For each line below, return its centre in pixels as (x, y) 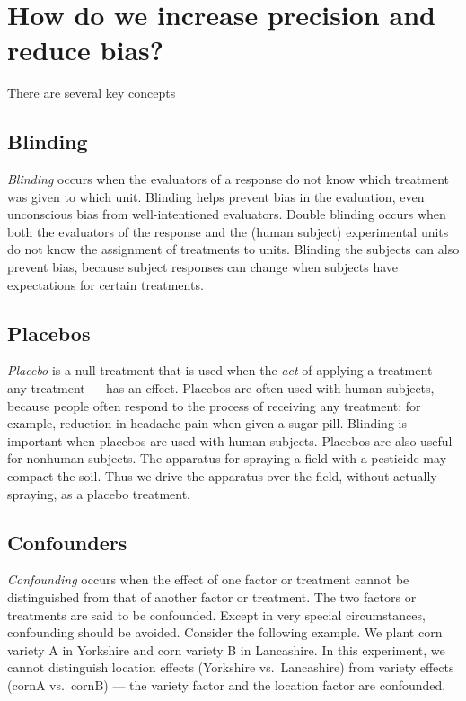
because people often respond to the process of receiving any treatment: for (214, 405)
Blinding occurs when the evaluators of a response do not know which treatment (229, 179)
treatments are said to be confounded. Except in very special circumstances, (216, 614)
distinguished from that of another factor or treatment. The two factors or (212, 597)
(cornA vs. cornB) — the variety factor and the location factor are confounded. (227, 684)
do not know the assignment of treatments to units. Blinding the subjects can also (233, 249)
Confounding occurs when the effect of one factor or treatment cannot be (208, 579)
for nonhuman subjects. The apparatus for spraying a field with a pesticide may (227, 458)
